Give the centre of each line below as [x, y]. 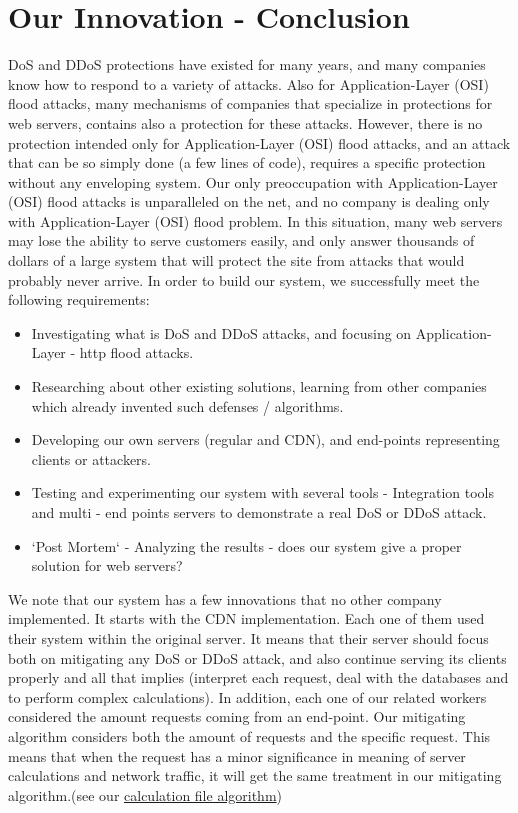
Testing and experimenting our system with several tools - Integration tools [263, 492]
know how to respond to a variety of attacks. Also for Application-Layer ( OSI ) [248, 83]
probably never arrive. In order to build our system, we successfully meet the [244, 279]
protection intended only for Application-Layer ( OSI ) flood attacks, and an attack [259, 142]
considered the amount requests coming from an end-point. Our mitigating [237, 716]
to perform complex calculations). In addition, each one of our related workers [247, 696]
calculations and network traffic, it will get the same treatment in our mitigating [255, 775]
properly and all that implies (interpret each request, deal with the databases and [258, 677]
